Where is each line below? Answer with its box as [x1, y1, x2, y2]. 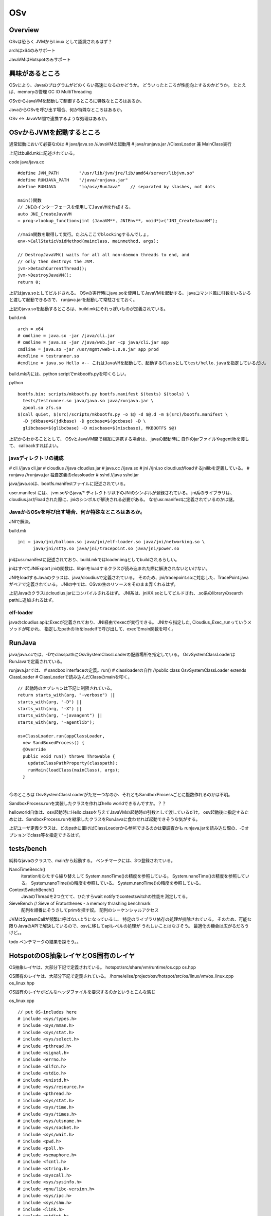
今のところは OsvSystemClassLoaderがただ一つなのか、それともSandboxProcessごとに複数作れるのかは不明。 [9, 791, 233, 797]
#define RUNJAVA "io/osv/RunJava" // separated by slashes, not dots [18, 184, 216, 190]
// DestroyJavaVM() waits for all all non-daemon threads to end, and [18, 252, 190, 258]
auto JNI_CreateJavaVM [18, 211, 72, 216]
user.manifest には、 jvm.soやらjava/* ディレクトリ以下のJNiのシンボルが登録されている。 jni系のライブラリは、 [9, 489, 235, 496]
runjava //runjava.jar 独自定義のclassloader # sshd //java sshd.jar [9, 472, 139, 478]
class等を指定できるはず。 [30, 832, 83, 838]
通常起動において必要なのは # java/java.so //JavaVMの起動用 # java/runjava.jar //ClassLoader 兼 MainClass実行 [9, 141, 232, 147]
